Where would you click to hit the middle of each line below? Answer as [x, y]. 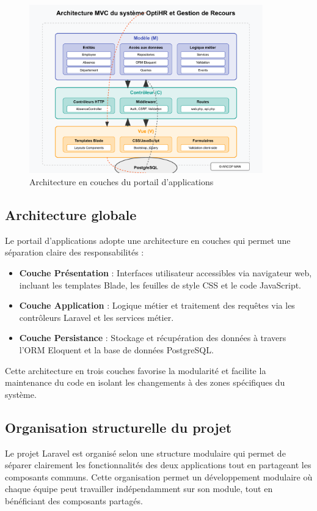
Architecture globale [71, 214]
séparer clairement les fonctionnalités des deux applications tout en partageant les [158, 465]
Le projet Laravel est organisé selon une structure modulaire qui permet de [145, 453]
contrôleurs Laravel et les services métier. [97, 317]
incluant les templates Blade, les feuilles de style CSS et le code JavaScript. [160, 285]
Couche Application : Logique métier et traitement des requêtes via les [157, 305]
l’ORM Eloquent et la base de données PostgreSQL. [116, 349]
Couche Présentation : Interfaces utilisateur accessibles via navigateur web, [166, 272]
